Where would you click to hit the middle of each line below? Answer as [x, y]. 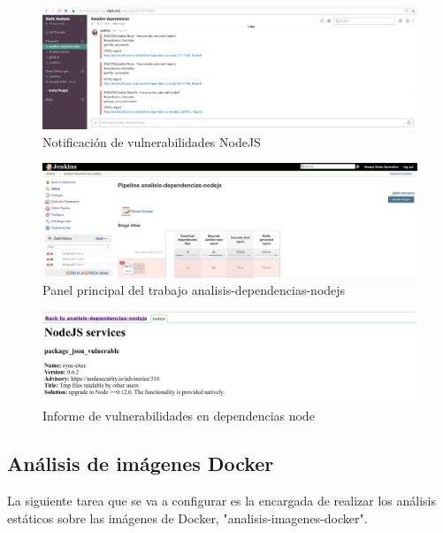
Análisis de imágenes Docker [141, 463]
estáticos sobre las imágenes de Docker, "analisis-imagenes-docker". [187, 518]
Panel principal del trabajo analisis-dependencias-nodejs [194, 290]
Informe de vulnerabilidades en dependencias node [179, 416]
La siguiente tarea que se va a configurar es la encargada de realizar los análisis [221, 501]
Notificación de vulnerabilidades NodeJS [152, 141]
